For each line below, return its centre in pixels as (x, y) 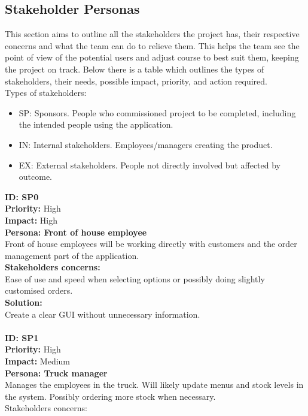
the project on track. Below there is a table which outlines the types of (135, 69)
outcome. (36, 177)
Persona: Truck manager (56, 373)
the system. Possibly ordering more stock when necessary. (110, 396)
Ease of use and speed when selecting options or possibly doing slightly (135, 278)
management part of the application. (72, 255)
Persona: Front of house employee (76, 232)
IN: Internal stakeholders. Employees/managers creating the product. (146, 144)
